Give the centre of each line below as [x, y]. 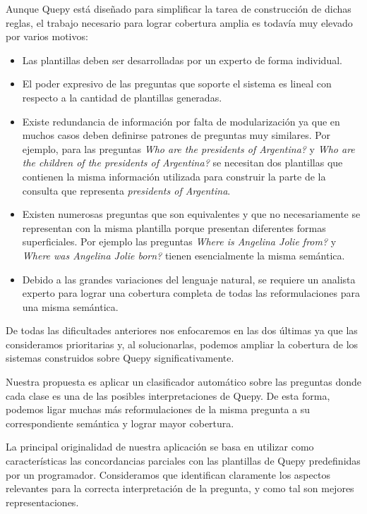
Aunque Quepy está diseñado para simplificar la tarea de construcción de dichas [179, 8]
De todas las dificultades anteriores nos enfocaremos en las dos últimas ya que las [182, 330]
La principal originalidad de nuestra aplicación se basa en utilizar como [160, 447]
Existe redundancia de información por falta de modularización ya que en [181, 121]
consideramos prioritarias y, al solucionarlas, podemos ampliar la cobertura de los [182, 344]
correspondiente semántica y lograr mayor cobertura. [120, 423]
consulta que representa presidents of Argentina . [126, 190]
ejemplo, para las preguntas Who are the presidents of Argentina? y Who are [188, 148]
